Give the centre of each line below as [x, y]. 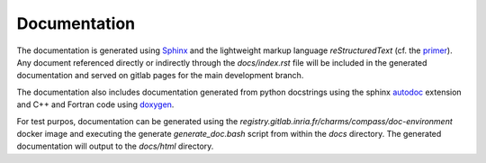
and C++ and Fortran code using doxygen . [95, 104]
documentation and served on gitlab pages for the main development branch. [160, 76]
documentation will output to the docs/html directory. [115, 146]
